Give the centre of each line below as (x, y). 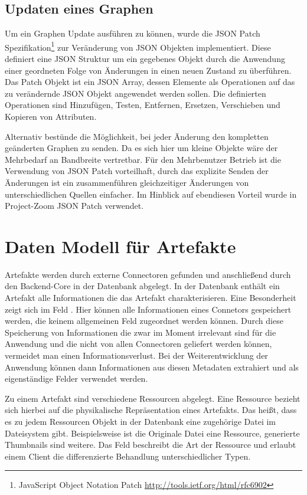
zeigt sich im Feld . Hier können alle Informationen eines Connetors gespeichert (148, 309)
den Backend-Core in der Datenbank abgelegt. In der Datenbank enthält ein (142, 286)
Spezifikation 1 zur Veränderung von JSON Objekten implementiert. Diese (138, 46)
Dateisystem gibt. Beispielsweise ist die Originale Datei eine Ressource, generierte (152, 433)
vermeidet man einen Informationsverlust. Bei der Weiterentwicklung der (136, 355)
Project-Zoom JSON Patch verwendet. (74, 206)
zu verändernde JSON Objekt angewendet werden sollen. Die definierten (135, 93)
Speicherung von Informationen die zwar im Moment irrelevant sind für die (141, 332)
